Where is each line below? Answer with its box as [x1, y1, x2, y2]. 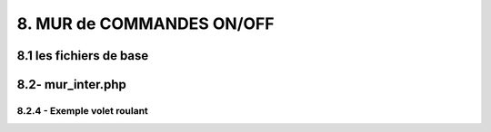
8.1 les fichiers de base [16, 48, 149, 63]
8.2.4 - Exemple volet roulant [16, 104, 149, 117]
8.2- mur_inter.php [16, 77, 126, 92]
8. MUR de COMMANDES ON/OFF [16, 14, 275, 33]
